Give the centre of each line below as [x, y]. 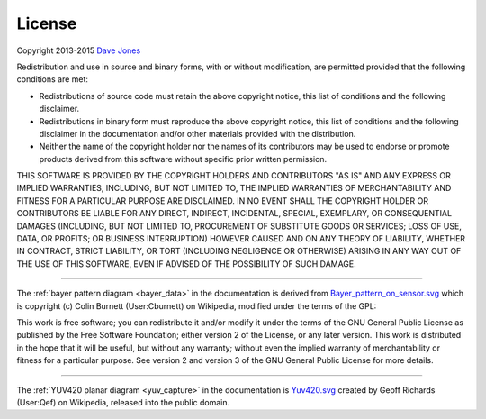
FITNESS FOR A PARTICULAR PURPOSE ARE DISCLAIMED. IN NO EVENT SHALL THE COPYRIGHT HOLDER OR [223, 200]
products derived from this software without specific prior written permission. [183, 159]
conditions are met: [53, 79]
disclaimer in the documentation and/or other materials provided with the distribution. [198, 133]
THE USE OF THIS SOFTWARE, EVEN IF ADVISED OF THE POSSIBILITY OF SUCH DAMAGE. [187, 264]
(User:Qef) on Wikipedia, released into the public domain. [123, 402]
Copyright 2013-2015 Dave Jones [79, 50]
